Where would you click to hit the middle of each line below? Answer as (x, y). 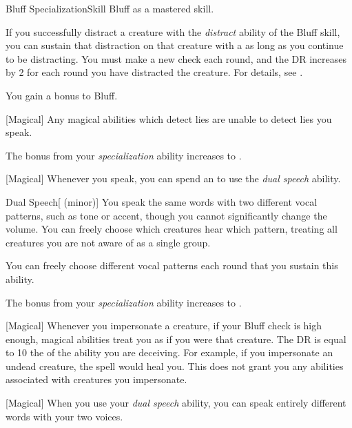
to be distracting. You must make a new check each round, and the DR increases (176, 58)
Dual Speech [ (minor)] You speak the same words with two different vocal (162, 201)
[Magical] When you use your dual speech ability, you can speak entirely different (176, 403)
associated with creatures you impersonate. (96, 379)
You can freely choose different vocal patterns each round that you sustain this (172, 265)
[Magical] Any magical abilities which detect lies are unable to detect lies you (169, 118)
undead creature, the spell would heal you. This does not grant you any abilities (175, 366)
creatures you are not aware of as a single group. (108, 242)
